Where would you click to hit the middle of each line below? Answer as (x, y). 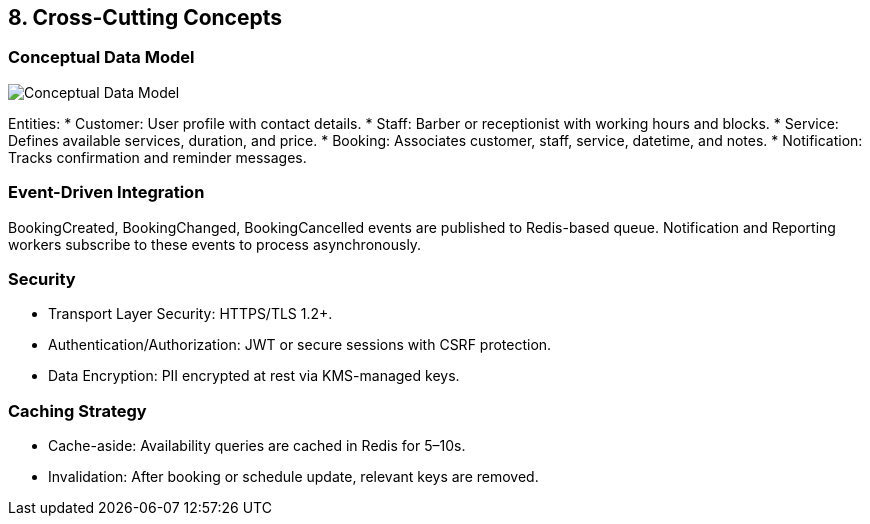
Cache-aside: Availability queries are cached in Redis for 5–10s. (257, 446)
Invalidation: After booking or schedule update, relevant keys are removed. (293, 477)
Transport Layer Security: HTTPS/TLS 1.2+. (190, 314)
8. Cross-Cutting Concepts (145, 17)
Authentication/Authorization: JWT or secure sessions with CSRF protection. (300, 345)
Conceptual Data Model (101, 57)
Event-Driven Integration (106, 192)
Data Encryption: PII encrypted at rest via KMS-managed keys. (254, 376)
